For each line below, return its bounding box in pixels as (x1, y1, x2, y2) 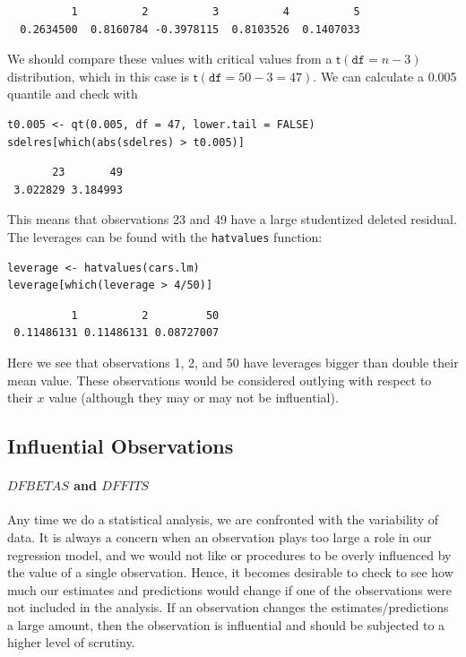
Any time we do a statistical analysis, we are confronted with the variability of (7, 510, 439, 529)
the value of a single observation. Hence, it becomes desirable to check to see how (7, 563, 453, 582)
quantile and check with (7, 84, 138, 103)
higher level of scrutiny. (7, 633, 135, 652)
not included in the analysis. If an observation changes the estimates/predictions (7, 598, 449, 617)
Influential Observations (7, 432, 234, 460)
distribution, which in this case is (7, 66, 189, 85)
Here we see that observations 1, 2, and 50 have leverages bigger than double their (7, 352, 459, 371)
